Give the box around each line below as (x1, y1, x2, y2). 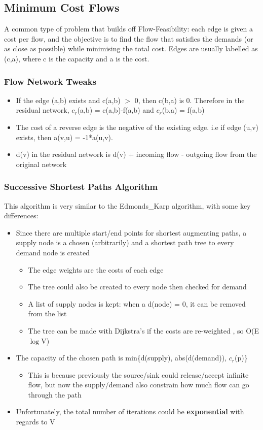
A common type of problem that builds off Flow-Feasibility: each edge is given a (4, 23, 253, 34)
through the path (28, 389, 82, 400)
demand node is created (16, 247, 90, 257)
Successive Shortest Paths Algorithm (4, 180, 158, 193)
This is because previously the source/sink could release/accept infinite (28, 369, 249, 380)
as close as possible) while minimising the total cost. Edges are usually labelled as (4, 43, 258, 54)
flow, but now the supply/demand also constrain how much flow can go (28, 379, 249, 390)
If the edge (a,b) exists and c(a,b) (16, 94, 121, 105)
